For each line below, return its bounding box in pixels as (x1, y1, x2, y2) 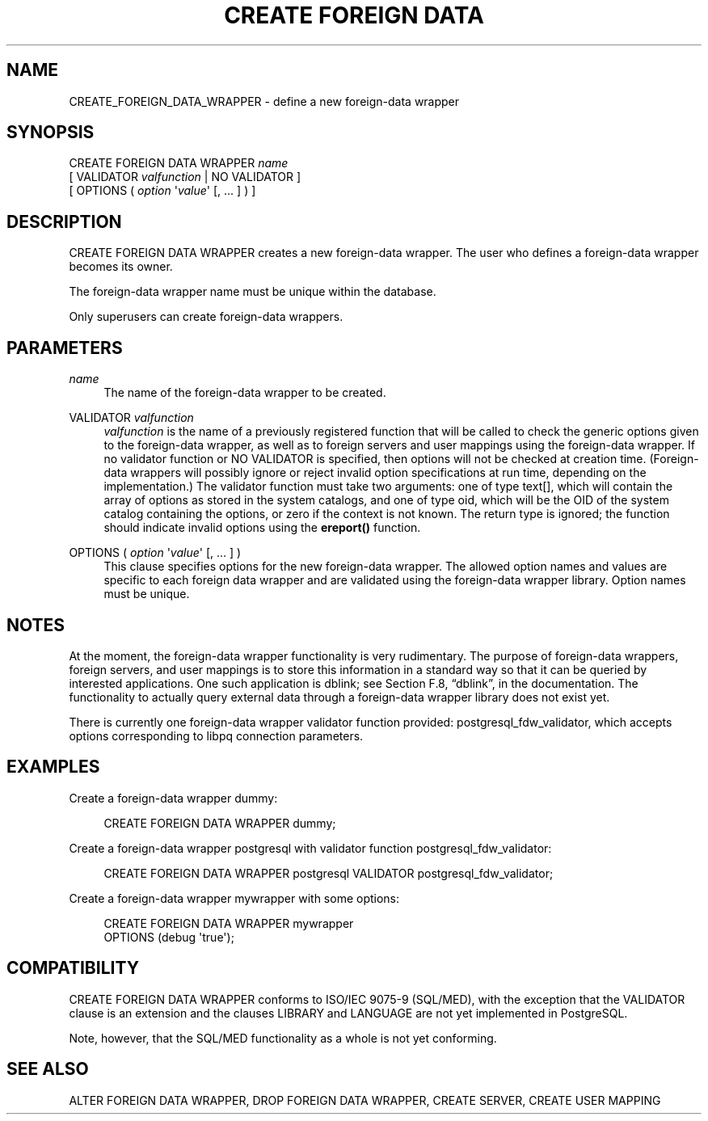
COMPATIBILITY (6, 958, 139, 979)
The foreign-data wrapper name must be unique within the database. (69, 284, 436, 299)
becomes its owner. (69, 259, 173, 274)
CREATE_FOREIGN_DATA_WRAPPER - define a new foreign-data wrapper (69, 94, 460, 108)
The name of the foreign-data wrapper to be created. (103, 386, 386, 400)
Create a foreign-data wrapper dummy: (69, 790, 278, 805)
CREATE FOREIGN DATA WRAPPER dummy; (103, 815, 336, 830)
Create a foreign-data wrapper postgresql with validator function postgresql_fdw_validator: (69, 841, 552, 855)
